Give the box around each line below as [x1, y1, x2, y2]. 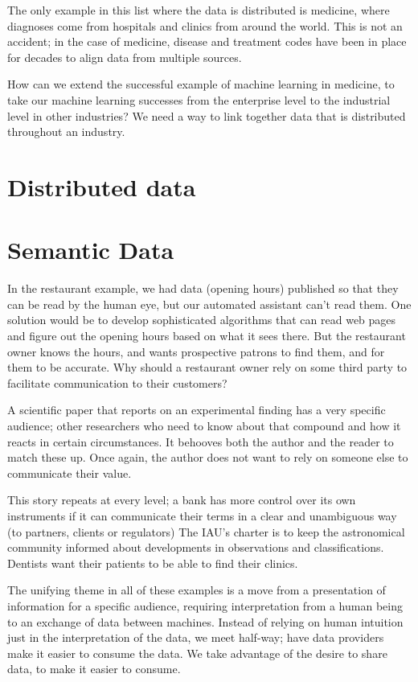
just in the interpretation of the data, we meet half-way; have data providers [7, 629, 384, 646]
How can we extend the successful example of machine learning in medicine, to [7, 76, 395, 92]
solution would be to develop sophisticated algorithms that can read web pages [7, 311, 396, 328]
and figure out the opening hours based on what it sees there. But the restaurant [7, 327, 406, 344]
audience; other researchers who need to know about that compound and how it [7, 417, 401, 433]
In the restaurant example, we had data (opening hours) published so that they [7, 280, 399, 297]
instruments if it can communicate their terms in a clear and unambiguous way [7, 507, 397, 524]
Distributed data [7, 170, 196, 203]
